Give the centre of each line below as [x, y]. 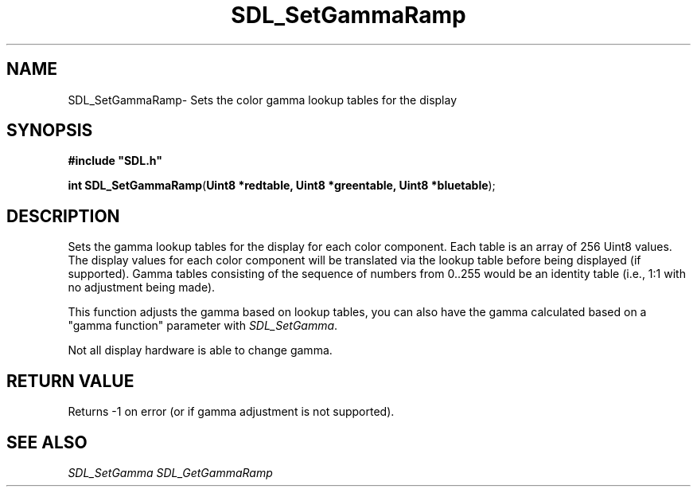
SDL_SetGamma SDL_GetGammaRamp [170, 472]
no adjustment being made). [142, 288]
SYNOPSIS [50, 131]
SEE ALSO [47, 442]
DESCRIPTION [63, 216]
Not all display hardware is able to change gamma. [200, 350]
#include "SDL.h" [115, 161]
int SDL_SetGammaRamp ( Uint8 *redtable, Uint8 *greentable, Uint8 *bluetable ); [282, 186]
